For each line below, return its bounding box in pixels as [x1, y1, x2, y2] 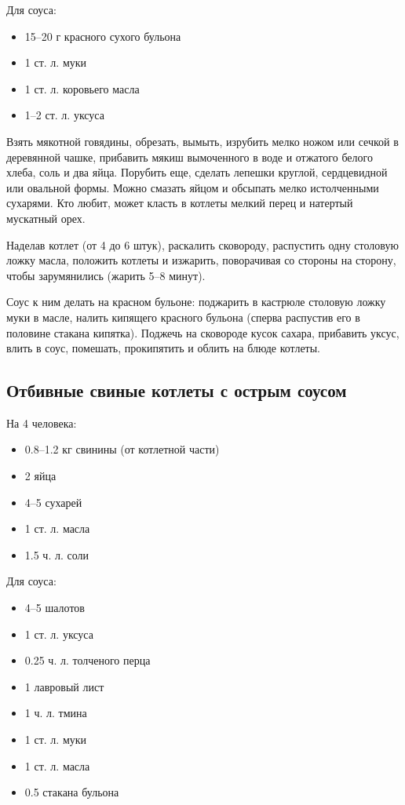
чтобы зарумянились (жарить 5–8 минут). [6, 267, 206, 283]
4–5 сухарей [24, 494, 82, 510]
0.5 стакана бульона [24, 784, 119, 800]
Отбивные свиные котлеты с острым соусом [6, 378, 347, 402]
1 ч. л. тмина [24, 705, 87, 721]
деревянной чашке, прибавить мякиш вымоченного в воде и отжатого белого [6, 148, 373, 165]
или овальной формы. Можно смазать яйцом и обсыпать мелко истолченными [6, 179, 379, 195]
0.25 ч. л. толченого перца [24, 652, 151, 668]
